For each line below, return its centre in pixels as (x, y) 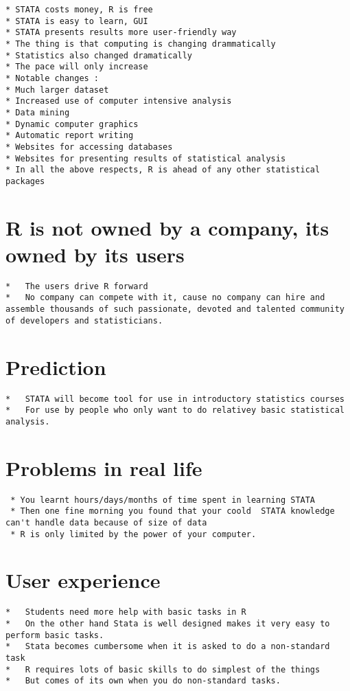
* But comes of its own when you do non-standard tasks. (143, 681)
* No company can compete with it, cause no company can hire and (165, 298)
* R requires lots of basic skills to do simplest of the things (163, 669)
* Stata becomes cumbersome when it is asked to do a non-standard (168, 647)
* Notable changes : (52, 78)
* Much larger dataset (57, 90)
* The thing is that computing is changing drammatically (141, 44)
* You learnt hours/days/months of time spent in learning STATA (163, 500)
